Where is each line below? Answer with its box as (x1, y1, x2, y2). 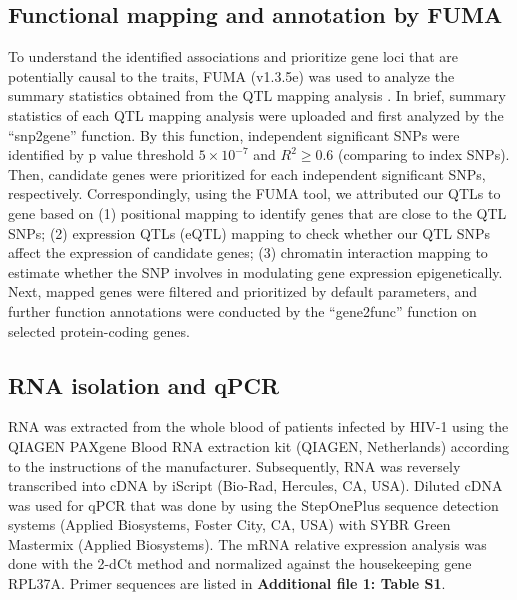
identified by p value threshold (8, 144, 195, 165)
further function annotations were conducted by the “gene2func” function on (8, 300, 477, 321)
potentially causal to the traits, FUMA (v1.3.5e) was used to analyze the (8, 65, 455, 86)
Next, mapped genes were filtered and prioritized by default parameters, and (8, 281, 478, 302)
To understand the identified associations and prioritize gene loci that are (8, 46, 459, 67)
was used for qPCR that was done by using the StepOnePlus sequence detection (8, 494, 499, 515)
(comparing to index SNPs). (338, 144, 510, 165)
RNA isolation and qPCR (8, 369, 280, 400)
